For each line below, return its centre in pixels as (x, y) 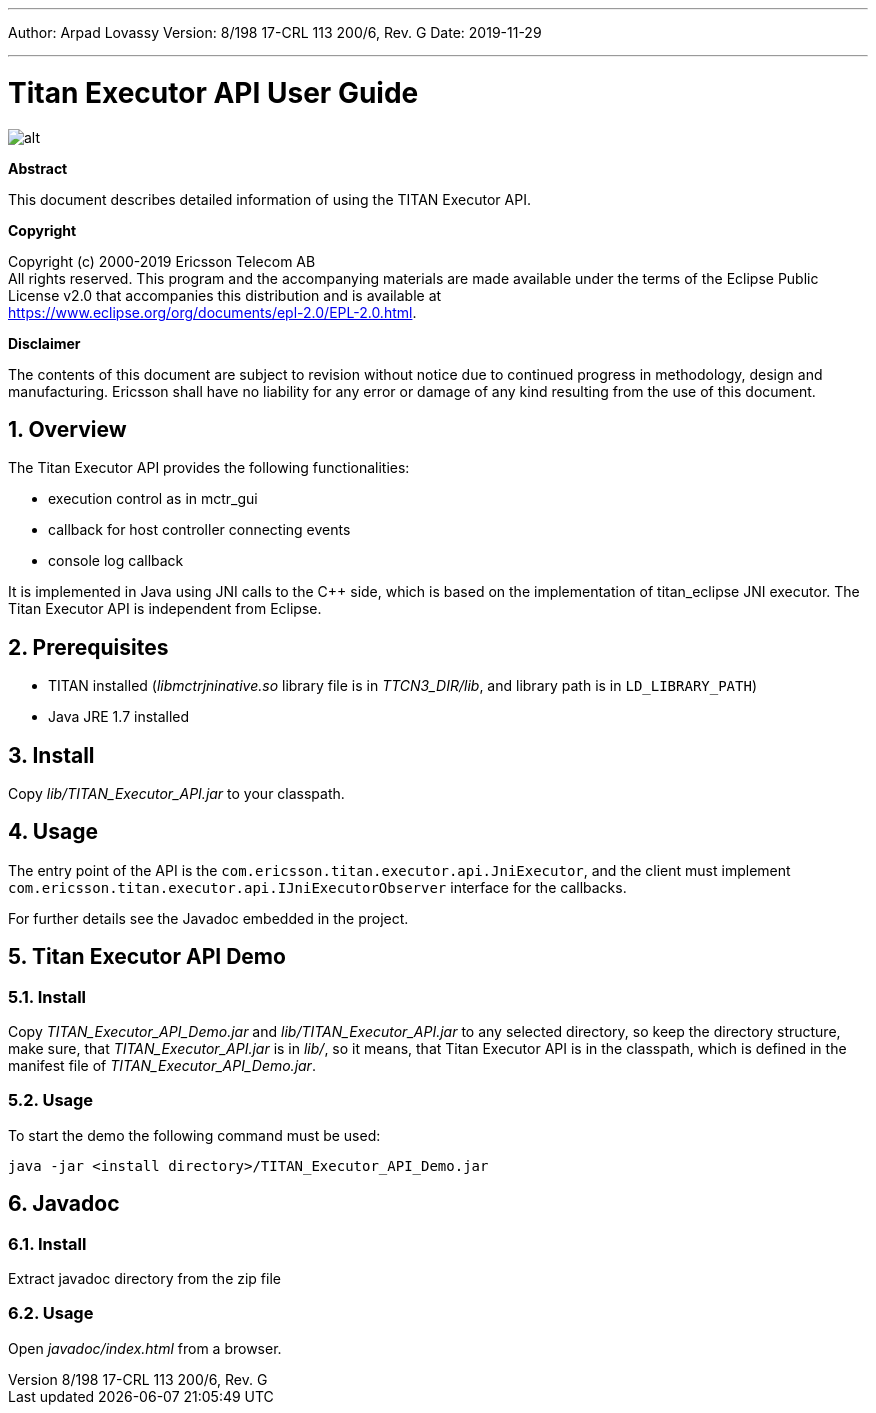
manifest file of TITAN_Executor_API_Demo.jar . (162, 1066)
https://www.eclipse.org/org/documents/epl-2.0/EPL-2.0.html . (212, 312)
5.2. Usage (51, 1100)
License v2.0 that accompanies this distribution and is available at (225, 295)
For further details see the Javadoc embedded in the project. (208, 918)
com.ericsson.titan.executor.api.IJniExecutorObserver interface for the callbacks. (317, 887)
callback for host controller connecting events (199, 530)
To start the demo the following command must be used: (194, 1135)
